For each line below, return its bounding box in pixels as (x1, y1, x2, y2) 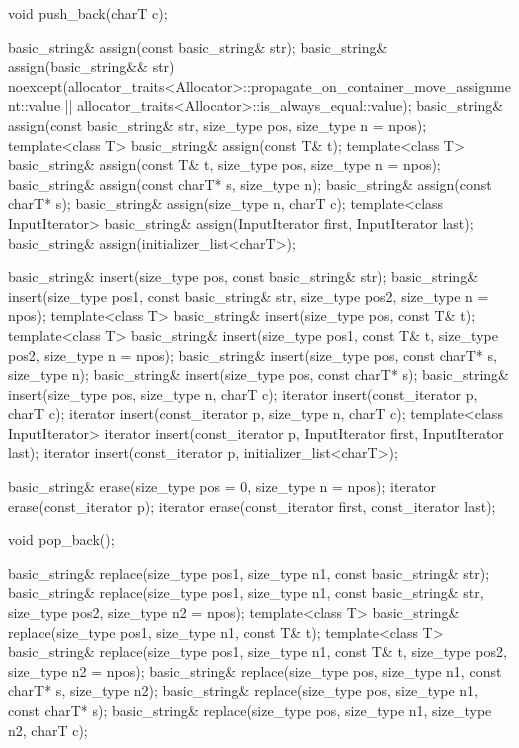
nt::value (8, 95, 61, 116)
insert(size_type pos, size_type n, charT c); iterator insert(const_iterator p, (8, 383, 478, 404)
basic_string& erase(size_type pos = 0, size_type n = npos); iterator (8, 476, 437, 497)
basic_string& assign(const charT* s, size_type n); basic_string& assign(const (8, 173, 492, 194)
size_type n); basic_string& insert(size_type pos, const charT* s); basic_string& (8, 364, 510, 385)
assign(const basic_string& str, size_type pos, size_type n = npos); (8, 114, 427, 135)
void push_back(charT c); (8, 3, 168, 23)
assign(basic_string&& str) (8, 56, 175, 77)
